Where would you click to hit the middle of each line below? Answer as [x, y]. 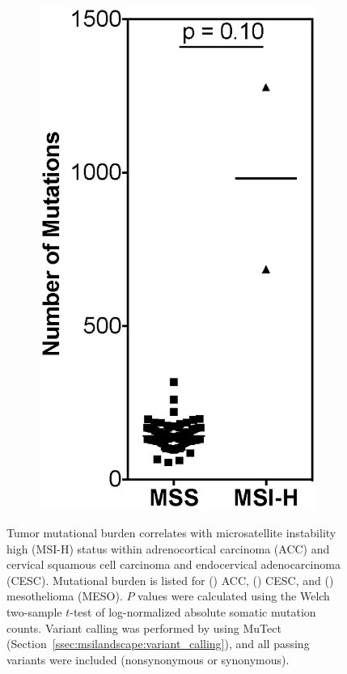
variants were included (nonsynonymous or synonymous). [148, 659]
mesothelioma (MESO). [65, 596]
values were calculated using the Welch [234, 596]
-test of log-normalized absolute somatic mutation [193, 611]
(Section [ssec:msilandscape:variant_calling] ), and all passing [158, 644]
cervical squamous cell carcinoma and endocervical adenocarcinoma [173, 564]
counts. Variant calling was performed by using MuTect [144, 627]
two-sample [34, 611]
